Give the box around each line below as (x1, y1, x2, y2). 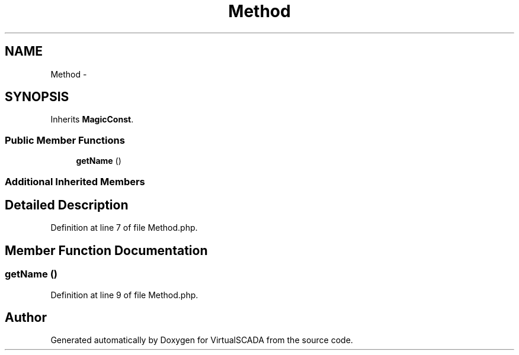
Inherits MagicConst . (50, 114, 134, 125)
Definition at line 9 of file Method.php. (50, 289, 198, 300)
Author (5, 310, 47, 325)
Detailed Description (5, 197, 129, 212)
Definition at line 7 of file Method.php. (50, 222, 198, 233)
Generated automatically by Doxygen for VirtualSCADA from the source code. (50, 335, 353, 346)
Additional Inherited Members (5, 175, 145, 188)
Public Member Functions (5, 134, 125, 146)
